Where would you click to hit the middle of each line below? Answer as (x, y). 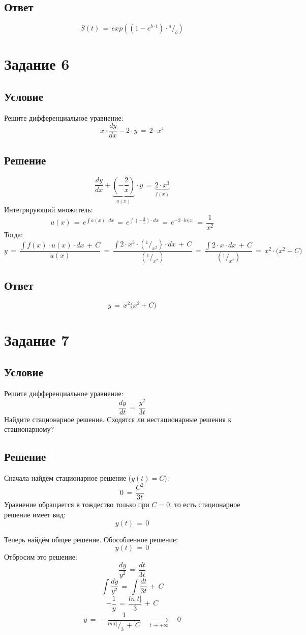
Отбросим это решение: (41, 557)
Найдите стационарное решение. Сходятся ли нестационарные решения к (118, 419)
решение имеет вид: (35, 514)
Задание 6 (37, 64)
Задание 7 (37, 339)
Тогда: (13, 234)
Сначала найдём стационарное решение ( (68, 478)
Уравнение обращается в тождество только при (77, 504)
